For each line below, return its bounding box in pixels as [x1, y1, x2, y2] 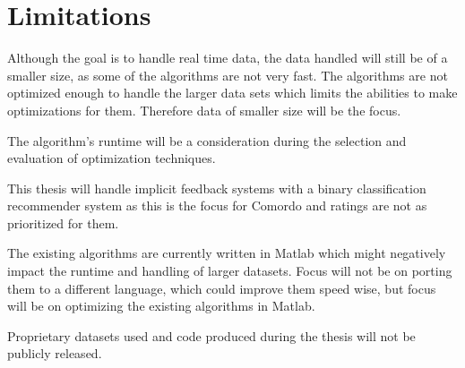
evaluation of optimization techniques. [7, 149, 216, 167]
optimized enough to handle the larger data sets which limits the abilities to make [7, 83, 458, 102]
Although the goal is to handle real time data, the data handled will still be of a [7, 48, 448, 67]
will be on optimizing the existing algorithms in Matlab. [7, 296, 315, 315]
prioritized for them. [7, 213, 119, 232]
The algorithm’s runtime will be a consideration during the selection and [7, 131, 407, 150]
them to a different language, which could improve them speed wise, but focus [7, 278, 436, 297]
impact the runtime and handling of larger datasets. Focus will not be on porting [7, 261, 452, 280]
